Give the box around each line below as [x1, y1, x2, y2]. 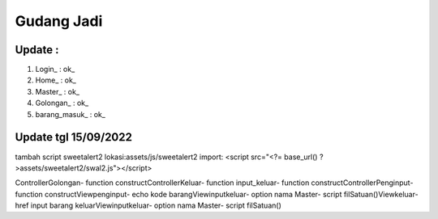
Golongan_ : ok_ [35, 98, 89, 108]
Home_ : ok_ [35, 75, 76, 85]
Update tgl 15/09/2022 [15, 130, 133, 145]
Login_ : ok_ [35, 65, 75, 74]
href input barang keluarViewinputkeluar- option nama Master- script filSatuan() [15, 200, 281, 210]
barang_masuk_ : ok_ [35, 109, 105, 119]
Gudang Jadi [15, 12, 103, 30]
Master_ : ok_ [35, 86, 80, 96]
